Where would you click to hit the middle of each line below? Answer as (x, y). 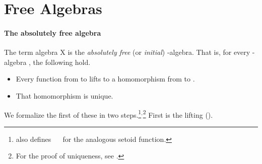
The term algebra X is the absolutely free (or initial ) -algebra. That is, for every (127, 52)
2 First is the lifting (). (178, 114)
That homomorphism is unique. (64, 95)
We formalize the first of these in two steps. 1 (73, 114)
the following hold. (62, 62)
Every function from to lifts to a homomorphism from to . (105, 79)
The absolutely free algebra (53, 32)
